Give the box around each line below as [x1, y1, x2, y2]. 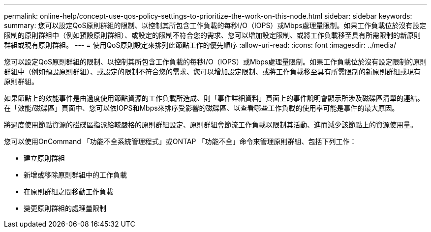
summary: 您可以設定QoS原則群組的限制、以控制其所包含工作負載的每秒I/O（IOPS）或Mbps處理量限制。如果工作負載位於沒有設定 [4, 21, 427, 29]
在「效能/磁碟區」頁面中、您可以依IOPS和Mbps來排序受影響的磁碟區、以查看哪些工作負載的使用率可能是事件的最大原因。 [4, 104, 399, 112]
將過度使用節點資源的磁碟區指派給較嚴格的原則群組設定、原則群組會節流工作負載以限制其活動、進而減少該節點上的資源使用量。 [4, 120, 417, 129]
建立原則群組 [24, 154, 65, 162]
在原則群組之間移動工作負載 [24, 187, 113, 196]
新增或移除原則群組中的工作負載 [24, 171, 127, 179]
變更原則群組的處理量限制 [24, 204, 106, 212]
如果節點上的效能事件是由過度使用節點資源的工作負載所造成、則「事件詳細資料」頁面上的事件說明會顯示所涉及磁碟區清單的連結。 [4, 94, 424, 102]
